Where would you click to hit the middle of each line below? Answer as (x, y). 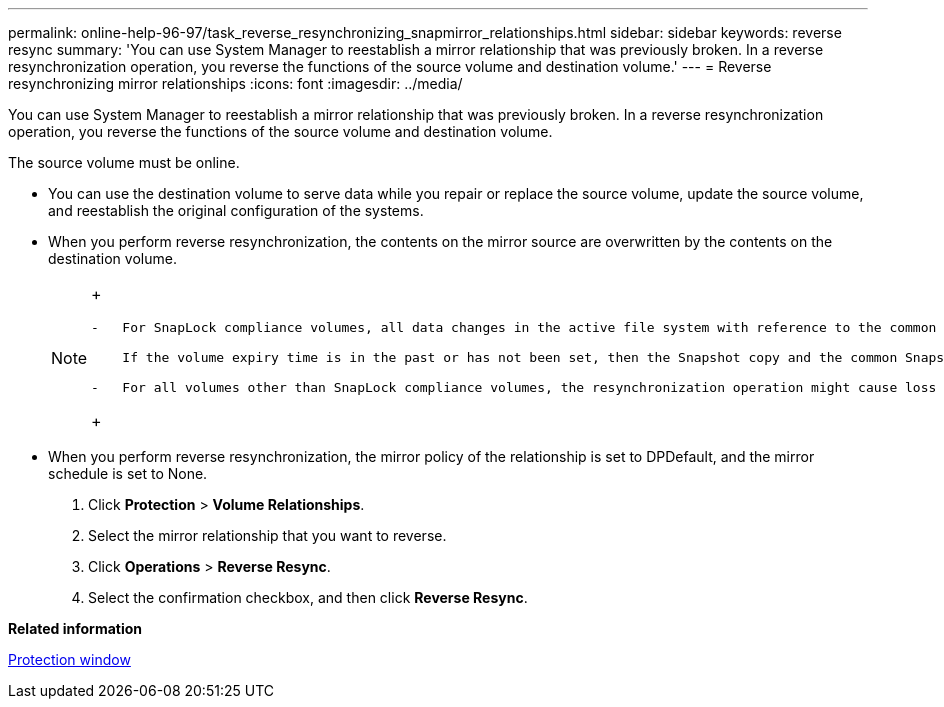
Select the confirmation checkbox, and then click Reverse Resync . (308, 597)
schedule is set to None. (128, 473)
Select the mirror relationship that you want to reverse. (267, 535)
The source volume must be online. (124, 162)
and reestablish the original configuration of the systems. (236, 210)
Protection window (69, 659)
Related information (75, 628)
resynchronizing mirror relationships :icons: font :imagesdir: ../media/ (235, 83)
